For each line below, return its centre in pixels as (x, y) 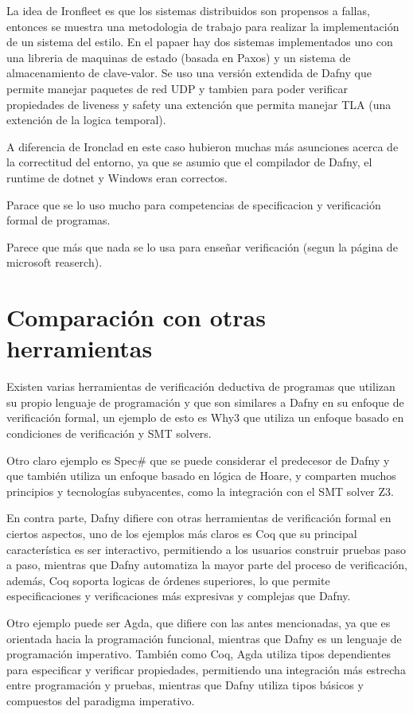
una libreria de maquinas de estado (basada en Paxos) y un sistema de (179, 57)
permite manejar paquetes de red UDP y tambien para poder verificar (177, 88)
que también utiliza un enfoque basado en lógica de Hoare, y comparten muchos (201, 476)
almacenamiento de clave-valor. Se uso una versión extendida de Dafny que (189, 73)
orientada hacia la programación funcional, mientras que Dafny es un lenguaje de (204, 638)
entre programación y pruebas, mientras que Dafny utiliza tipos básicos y (185, 685)
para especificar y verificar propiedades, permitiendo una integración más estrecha (206, 669)
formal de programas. (58, 220)
